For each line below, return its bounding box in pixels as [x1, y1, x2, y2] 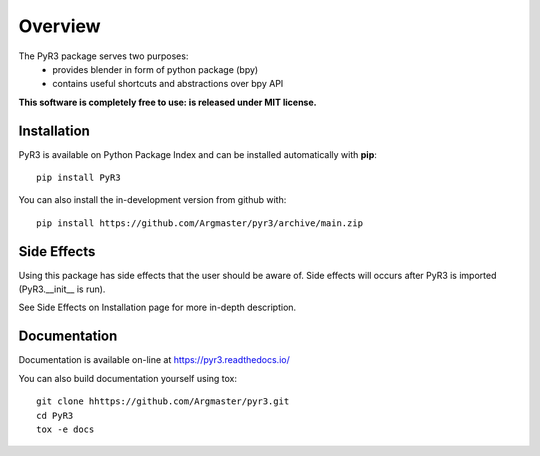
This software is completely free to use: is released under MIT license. [18, 96, 317, 108]
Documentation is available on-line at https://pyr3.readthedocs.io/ [18, 354, 290, 366]
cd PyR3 [36, 410, 74, 421]
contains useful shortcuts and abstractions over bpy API [52, 78, 284, 90]
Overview [18, 15, 101, 37]
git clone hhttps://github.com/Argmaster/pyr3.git [36, 396, 290, 407]
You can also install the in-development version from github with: [18, 194, 287, 206]
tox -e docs [36, 423, 95, 435]
